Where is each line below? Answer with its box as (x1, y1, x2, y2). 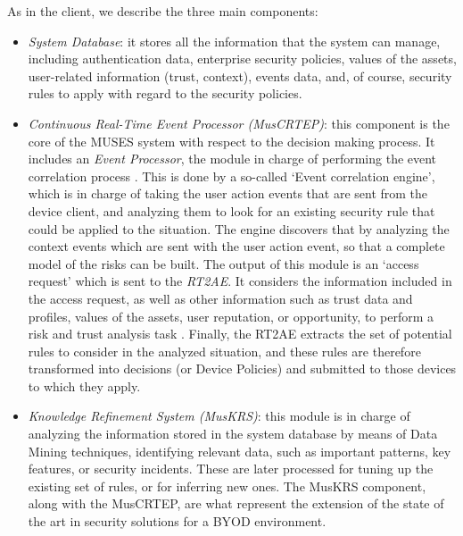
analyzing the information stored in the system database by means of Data (28, 424, 438, 443)
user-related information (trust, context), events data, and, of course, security (28, 66, 452, 85)
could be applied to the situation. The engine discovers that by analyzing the (28, 219, 450, 238)
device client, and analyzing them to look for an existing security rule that (28, 201, 435, 220)
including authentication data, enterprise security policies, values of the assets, (28, 49, 457, 68)
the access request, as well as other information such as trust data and (28, 289, 413, 307)
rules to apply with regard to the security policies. (28, 84, 302, 103)
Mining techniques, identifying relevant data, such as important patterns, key (28, 441, 451, 460)
